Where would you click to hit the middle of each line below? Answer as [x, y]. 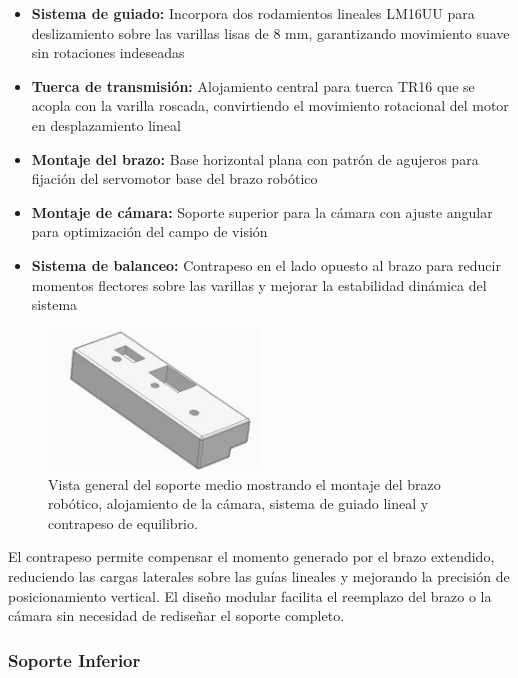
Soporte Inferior [74, 659]
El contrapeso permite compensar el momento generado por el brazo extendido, [251, 556]
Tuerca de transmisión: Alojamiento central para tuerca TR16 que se [253, 85]
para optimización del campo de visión [149, 231]
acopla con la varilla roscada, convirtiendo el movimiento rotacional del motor [270, 105]
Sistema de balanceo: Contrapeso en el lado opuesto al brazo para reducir [266, 264]
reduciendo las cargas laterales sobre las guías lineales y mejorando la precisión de [259, 576]
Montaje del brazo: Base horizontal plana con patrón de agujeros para [255, 158]
